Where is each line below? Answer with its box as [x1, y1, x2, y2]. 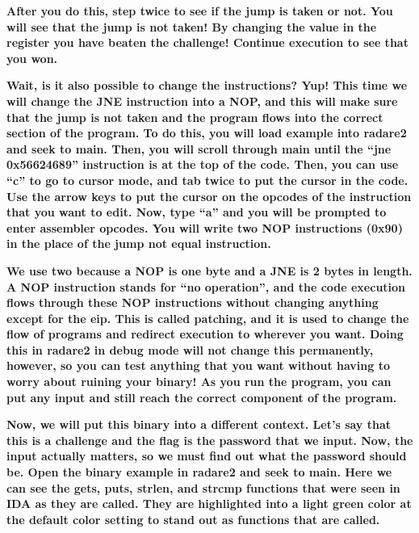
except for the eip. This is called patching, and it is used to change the [6, 309, 409, 326]
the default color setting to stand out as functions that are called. [6, 510, 380, 527]
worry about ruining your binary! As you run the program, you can [6, 373, 392, 390]
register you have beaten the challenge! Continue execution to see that [6, 34, 409, 51]
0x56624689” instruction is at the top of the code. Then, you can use [6, 156, 399, 173]
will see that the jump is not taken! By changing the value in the [6, 18, 377, 35]
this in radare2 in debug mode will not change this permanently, [6, 341, 374, 358]
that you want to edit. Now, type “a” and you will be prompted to [6, 204, 387, 220]
